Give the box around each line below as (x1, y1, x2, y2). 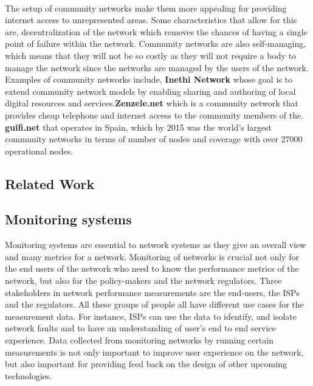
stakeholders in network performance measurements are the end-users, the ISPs (5, 286, 300, 298)
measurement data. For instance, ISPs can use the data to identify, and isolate (5, 309, 297, 322)
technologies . (5, 369, 52, 382)
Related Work (5, 174, 95, 193)
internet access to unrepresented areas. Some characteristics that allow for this (5, 13, 297, 26)
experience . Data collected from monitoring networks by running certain (5, 334, 273, 346)
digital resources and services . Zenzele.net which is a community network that (5, 97, 299, 109)
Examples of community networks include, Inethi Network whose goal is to (5, 73, 292, 86)
